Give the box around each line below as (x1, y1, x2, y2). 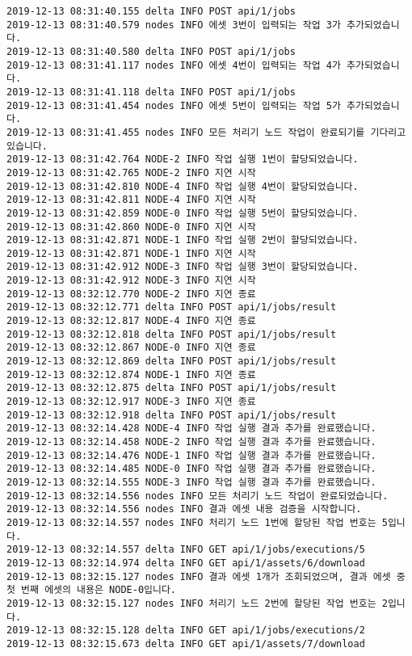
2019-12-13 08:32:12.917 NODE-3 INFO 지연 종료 (6, 396, 256, 408)
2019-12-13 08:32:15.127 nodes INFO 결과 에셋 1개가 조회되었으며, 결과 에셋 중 (6, 570, 406, 582)
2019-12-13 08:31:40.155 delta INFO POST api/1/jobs (6, 6, 296, 17)
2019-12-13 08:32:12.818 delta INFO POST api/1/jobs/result (6, 328, 337, 340)
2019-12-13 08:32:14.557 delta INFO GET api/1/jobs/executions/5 (6, 544, 365, 556)
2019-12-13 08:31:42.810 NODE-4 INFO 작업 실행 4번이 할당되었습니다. (6, 180, 359, 192)
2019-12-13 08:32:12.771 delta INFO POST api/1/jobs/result (6, 301, 337, 313)
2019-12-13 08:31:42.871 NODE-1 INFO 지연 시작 (6, 247, 256, 259)
